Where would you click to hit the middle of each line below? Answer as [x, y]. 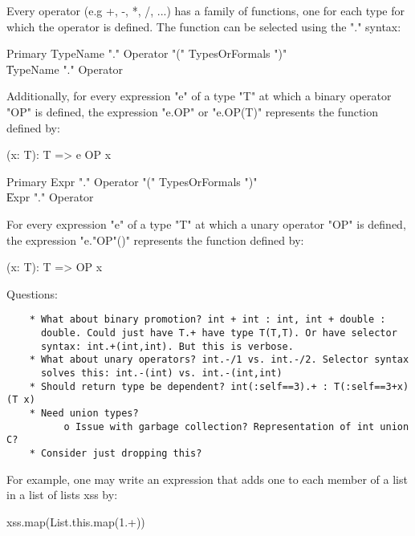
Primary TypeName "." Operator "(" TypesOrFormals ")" [147, 53]
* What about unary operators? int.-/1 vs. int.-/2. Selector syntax [219, 360]
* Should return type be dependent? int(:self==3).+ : [179, 386]
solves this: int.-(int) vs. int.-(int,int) [161, 373]
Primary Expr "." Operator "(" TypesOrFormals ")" [132, 181]
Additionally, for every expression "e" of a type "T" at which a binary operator [199, 96]
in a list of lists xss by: [62, 495]
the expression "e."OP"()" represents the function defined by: [155, 240]
